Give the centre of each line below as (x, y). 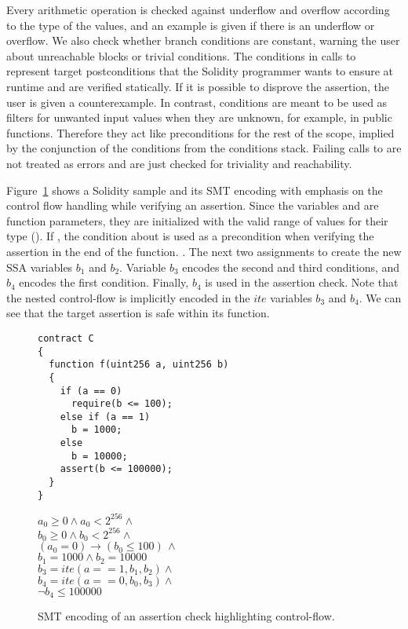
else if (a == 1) (105, 417)
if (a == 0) (91, 391)
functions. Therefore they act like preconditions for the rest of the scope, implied (200, 132)
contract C (66, 338)
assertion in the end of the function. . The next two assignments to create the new (204, 251)
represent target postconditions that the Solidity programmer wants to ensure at (200, 71)
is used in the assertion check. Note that (302, 282)
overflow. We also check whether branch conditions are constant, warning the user (203, 40)
